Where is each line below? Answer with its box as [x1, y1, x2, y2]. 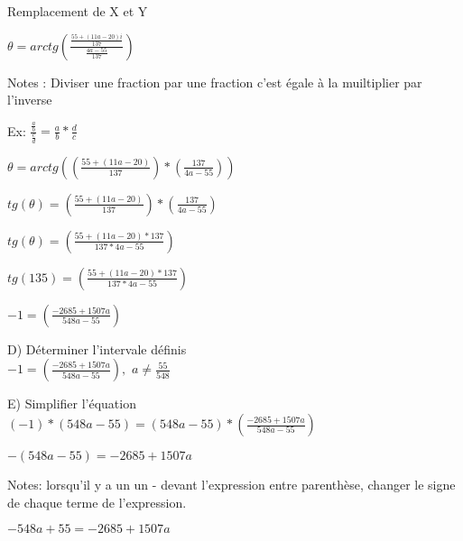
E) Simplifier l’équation [7, 394, 136, 413]
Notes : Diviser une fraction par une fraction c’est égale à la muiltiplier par [7, 72, 422, 91]
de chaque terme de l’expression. [7, 492, 187, 511]
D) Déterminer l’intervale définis [7, 339, 187, 358]
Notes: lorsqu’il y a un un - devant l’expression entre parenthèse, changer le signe [7, 475, 456, 494]
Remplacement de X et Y [7, 2, 148, 20]
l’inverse [7, 90, 52, 109]
